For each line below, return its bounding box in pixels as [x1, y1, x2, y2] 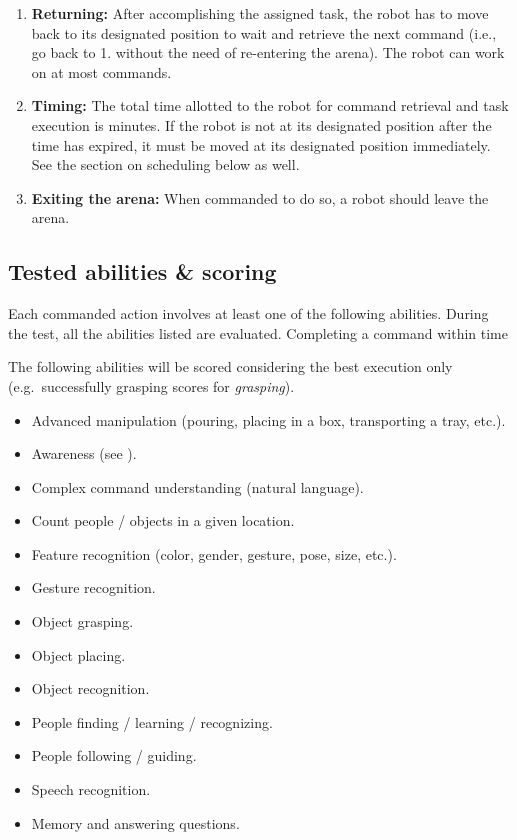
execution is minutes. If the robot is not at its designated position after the [31, 114, 492, 135]
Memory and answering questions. [31, 812, 240, 833]
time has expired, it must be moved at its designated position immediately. [31, 134, 491, 155]
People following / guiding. [31, 745, 197, 766]
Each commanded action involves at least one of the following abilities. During [8, 303, 489, 324]
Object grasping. [31, 611, 134, 632]
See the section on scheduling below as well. [31, 154, 300, 175]
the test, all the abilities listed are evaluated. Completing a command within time [8, 322, 508, 343]
